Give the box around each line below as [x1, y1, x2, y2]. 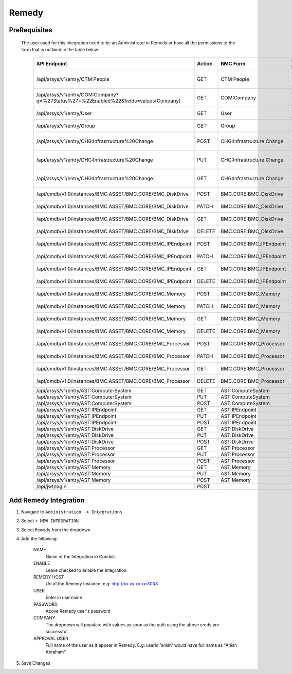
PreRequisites [9, 26, 53, 34]
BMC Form [220, 60, 246, 67]
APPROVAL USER [33, 636, 68, 641]
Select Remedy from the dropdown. [21, 526, 92, 533]
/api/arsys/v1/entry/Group [36, 122, 95, 129]
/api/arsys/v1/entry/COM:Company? [36, 92, 119, 98]
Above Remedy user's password [45, 608, 111, 614]
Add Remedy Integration [9, 496, 85, 504]
